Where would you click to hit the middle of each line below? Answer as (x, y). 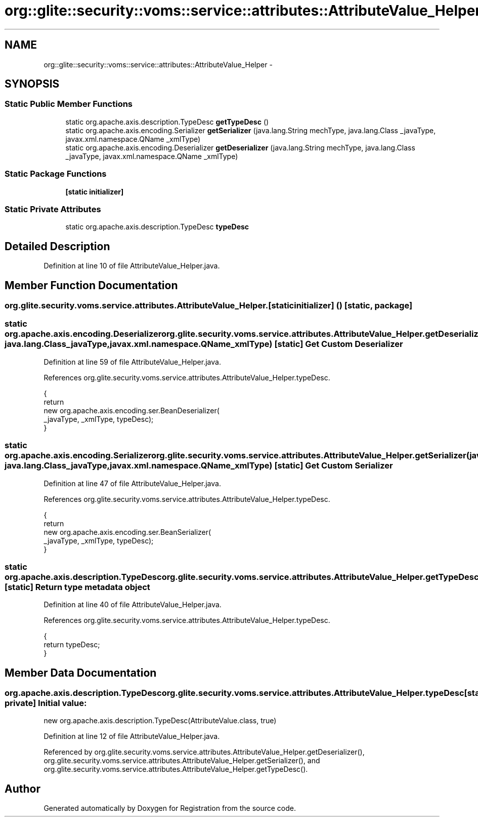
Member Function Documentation (91, 285)
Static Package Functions (56, 174)
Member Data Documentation (81, 673)
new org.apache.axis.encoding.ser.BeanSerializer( (127, 532)
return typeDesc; (72, 645)
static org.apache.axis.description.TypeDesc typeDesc (157, 227)
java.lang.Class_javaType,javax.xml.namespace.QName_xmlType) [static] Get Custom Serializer (199, 466)
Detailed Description (57, 246)
